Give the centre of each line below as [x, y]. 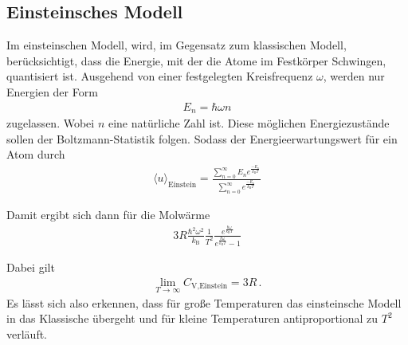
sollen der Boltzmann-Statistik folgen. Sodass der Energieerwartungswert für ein [202, 138]
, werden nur [354, 76]
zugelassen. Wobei [51, 123]
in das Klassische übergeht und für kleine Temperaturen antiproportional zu [192, 318]
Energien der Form [52, 91]
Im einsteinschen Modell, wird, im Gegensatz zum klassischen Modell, [177, 45]
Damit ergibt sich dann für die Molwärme [108, 215]
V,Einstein [210, 286]
